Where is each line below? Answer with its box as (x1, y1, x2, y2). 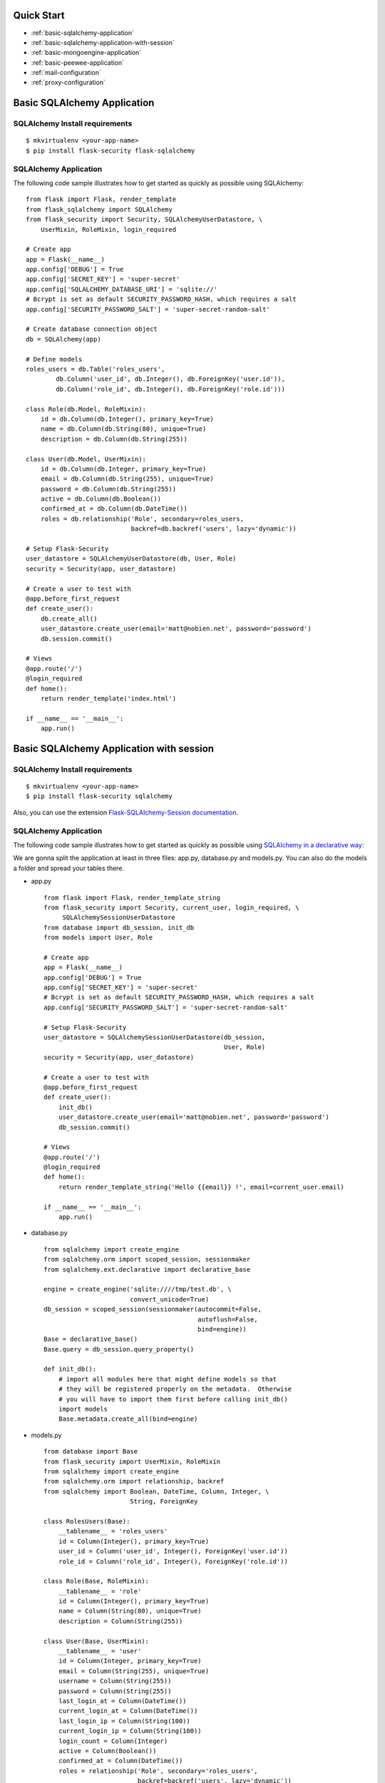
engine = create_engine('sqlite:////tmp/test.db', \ (43, 1285, 232, 1294)
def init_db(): (43, 1365, 97, 1373)
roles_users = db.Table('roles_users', (26, 365, 165, 373)
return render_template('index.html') (40, 694, 177, 703)
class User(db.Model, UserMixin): (26, 455, 146, 463)
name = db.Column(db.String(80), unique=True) (40, 425, 207, 433)
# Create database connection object (26, 325, 158, 333)
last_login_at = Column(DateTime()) (58, 1697, 187, 1705)
